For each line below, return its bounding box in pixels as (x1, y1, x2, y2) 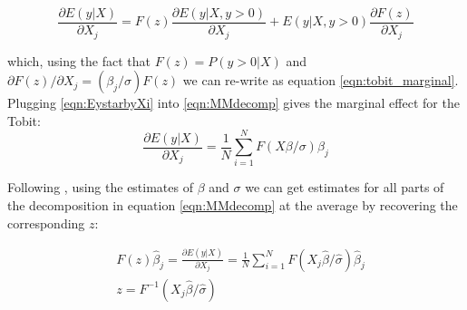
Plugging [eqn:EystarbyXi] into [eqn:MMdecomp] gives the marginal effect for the (7, 93, 460, 112)
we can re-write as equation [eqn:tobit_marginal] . (182, 71, 459, 90)
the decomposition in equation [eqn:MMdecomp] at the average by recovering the (7, 196, 458, 215)
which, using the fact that (7, 51, 151, 70)
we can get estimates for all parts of (245, 178, 444, 197)
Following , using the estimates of (7, 178, 193, 197)
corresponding (7, 213, 85, 232)
